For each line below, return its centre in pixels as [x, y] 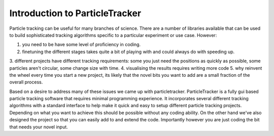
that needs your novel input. [39, 127]
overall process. [26, 82]
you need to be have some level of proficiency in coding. [81, 44]
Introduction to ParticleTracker [75, 13]
